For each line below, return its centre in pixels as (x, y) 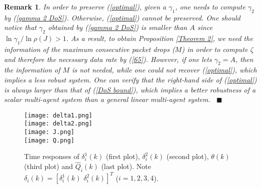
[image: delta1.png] (58, 115)
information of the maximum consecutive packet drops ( (90, 49)
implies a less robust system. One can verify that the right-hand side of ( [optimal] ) (130, 79)
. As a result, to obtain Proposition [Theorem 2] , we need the (159, 38)
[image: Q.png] (49, 140)
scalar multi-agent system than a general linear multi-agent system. (107, 99)
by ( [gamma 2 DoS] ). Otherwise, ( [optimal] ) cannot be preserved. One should (122, 17)
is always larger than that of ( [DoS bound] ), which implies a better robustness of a (130, 89)
